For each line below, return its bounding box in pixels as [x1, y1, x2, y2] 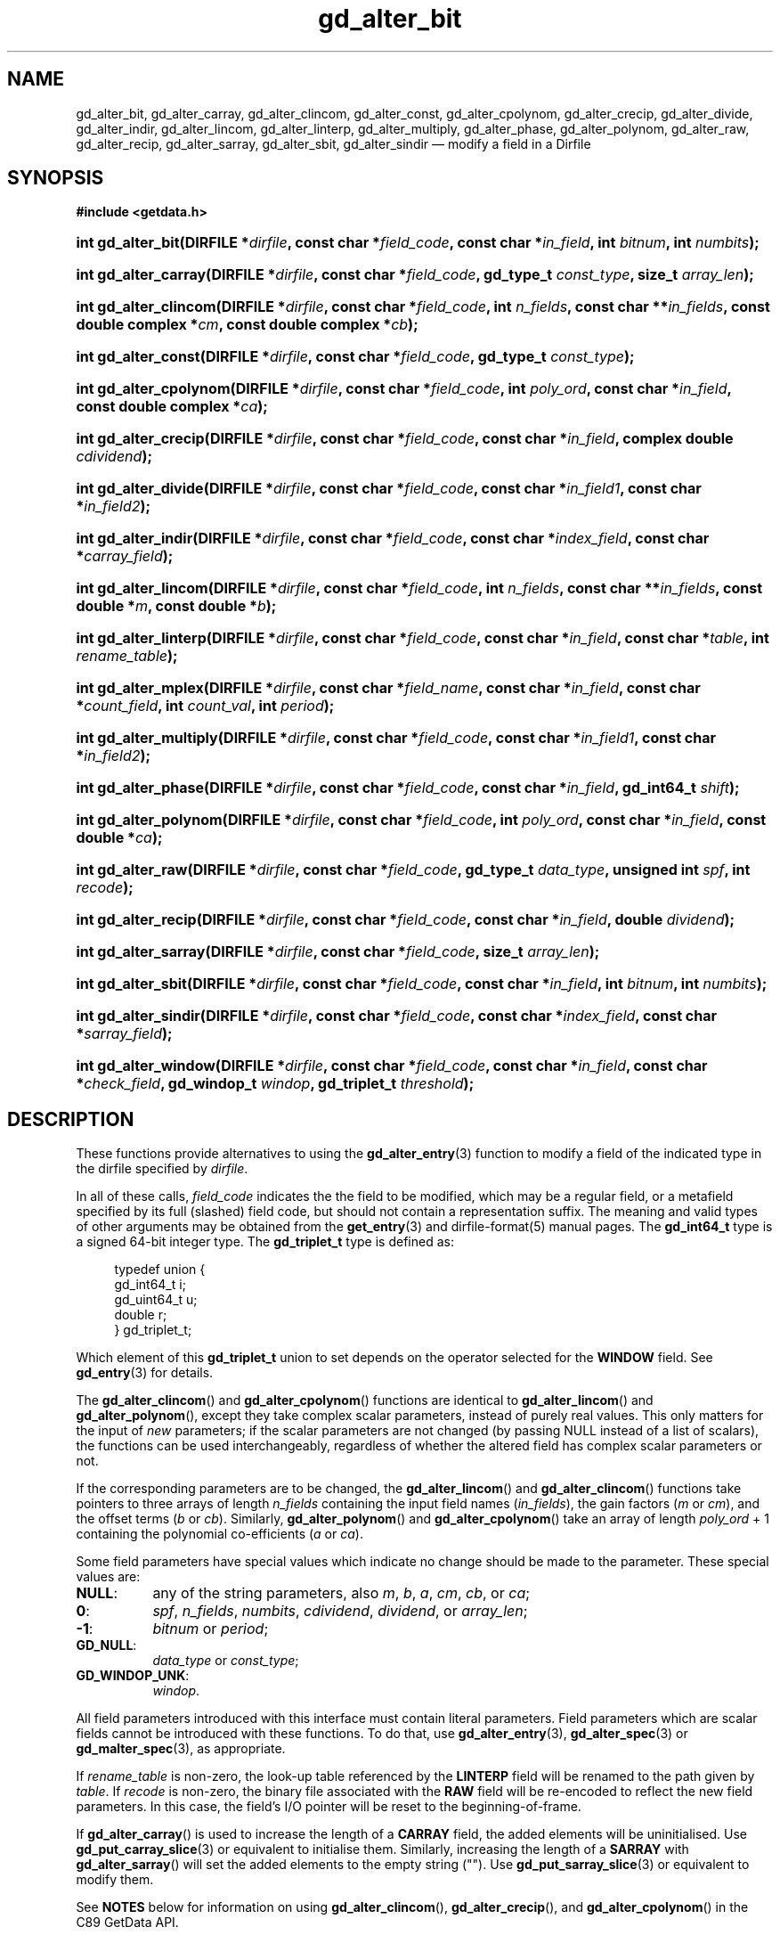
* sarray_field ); [76, 1025, 173, 1043]
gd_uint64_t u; [114, 1292, 198, 1308]
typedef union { [114, 1261, 206, 1278]
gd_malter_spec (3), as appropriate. [76, 1741, 286, 1757]
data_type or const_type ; [152, 1653, 299, 1669]
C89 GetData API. [76, 1915, 179, 1931]
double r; [114, 1307, 167, 1323]
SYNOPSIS [7, 167, 104, 190]
